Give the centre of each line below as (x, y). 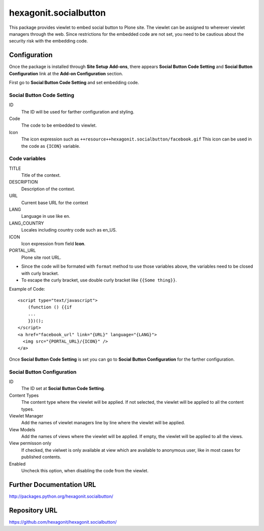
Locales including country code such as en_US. (69, 230)
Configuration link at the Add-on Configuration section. (66, 73)
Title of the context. (41, 175)
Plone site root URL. (41, 257)
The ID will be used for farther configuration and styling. (78, 112)
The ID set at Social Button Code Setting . (63, 389)
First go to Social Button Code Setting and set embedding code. (74, 83)
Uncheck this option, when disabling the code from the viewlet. (85, 471)
